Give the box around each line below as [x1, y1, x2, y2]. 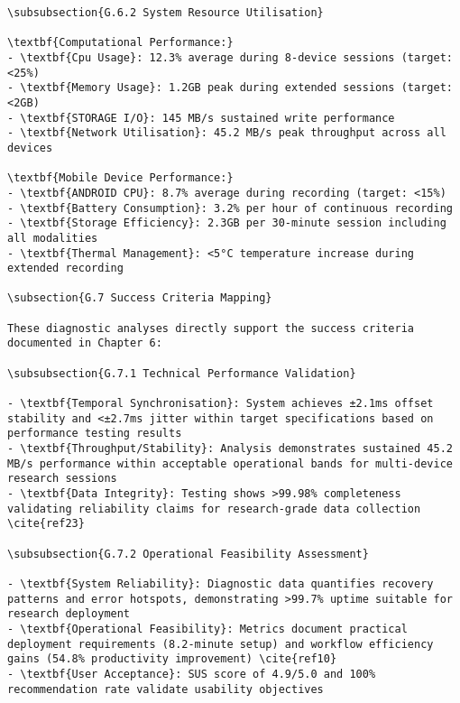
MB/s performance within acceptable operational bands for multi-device [7, 457, 453, 470]
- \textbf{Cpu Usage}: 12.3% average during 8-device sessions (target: [7, 51, 453, 64]
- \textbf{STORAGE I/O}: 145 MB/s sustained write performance [7, 111, 395, 125]
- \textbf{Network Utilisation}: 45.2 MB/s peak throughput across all [7, 126, 446, 140]
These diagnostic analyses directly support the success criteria [7, 321, 415, 335]
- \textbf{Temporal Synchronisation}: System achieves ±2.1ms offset [7, 397, 434, 411]
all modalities [7, 231, 98, 245]
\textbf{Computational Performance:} [7, 36, 234, 50]
